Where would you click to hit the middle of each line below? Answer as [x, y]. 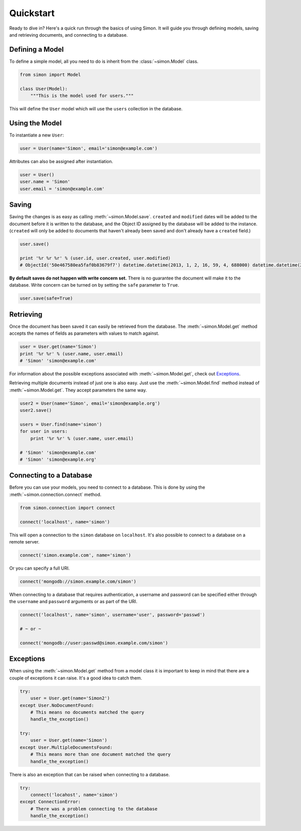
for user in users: [44, 431]
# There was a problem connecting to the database [94, 809]
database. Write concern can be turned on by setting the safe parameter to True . [94, 285]
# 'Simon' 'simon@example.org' [58, 459]
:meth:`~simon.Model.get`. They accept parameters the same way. [78, 390]
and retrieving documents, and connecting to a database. [68, 35]
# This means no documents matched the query [87, 712]
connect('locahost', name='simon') [74, 795]
